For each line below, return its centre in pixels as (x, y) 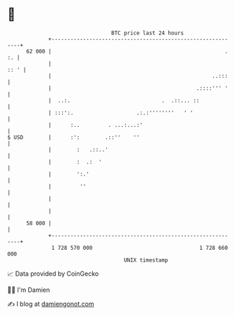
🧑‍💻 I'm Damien (29, 290)
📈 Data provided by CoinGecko (53, 274)
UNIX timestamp (146, 260)
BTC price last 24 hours (148, 33)
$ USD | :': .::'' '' (74, 137)
